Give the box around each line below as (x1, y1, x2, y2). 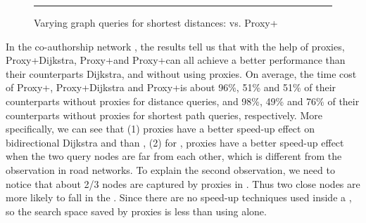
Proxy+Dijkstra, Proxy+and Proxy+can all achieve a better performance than (6, 53, 346, 67)
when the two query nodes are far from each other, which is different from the (6, 149, 342, 163)
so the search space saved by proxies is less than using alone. (6, 203, 267, 218)
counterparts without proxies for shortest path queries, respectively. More (6, 107, 322, 122)
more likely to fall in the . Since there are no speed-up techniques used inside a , (6, 190, 352, 205)
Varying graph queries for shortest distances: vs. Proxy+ (34, 15, 278, 29)
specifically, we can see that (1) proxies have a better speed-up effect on (6, 121, 315, 136)
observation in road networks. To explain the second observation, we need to (6, 162, 335, 177)
